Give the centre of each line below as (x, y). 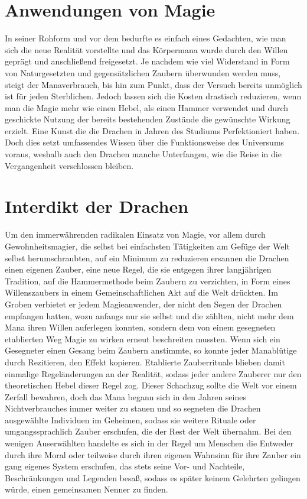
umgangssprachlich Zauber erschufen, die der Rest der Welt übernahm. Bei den (148, 431)
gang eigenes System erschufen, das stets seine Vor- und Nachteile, (125, 466)
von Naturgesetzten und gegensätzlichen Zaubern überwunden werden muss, (143, 72)
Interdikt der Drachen (97, 206)
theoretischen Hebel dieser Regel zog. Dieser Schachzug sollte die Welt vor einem (151, 385)
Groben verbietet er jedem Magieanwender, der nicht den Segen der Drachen (143, 304)
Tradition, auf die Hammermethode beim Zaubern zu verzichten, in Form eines (148, 281)
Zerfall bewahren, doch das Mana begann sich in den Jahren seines (125, 396)
